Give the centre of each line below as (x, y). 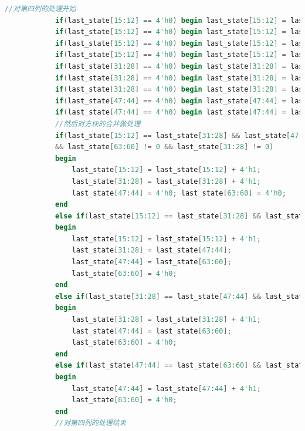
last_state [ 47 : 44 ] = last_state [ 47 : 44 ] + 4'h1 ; (166, 388)
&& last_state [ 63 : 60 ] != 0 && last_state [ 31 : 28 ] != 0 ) (164, 147)
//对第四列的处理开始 (40, 9)
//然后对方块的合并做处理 (98, 124)
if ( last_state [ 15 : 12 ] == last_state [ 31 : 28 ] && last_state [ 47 (177, 135)
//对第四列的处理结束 (91, 423)
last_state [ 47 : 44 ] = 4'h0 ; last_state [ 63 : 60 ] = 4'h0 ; (179, 193)
